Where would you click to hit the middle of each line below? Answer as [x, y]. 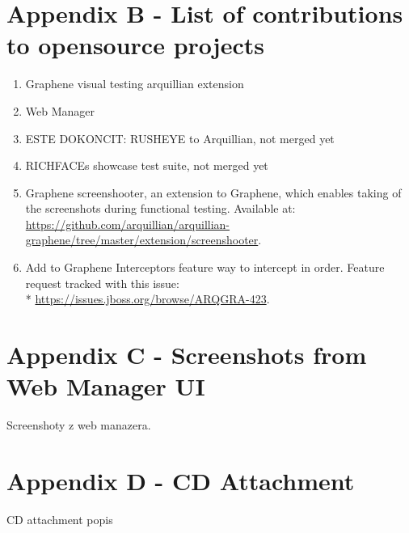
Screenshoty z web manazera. [79, 425]
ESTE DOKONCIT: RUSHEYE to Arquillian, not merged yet [180, 138]
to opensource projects [135, 45]
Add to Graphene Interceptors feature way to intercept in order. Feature [205, 267]
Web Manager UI [106, 386]
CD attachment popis [60, 519]
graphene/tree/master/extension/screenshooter [142, 240]
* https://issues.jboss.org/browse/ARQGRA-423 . [148, 299]
